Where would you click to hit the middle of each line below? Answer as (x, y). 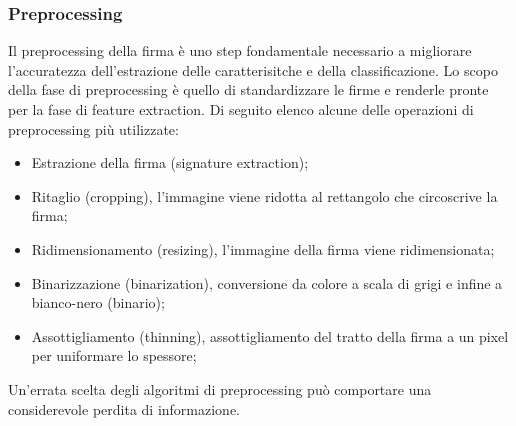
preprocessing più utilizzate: (93, 128)
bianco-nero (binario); (98, 302)
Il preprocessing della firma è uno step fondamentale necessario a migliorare (240, 50)
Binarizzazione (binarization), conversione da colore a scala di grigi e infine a (267, 282)
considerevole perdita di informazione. (124, 408)
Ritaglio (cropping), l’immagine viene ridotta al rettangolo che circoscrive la (264, 195)
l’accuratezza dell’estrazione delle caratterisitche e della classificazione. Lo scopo (253, 69)
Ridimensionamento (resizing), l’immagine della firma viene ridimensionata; (263, 248)
